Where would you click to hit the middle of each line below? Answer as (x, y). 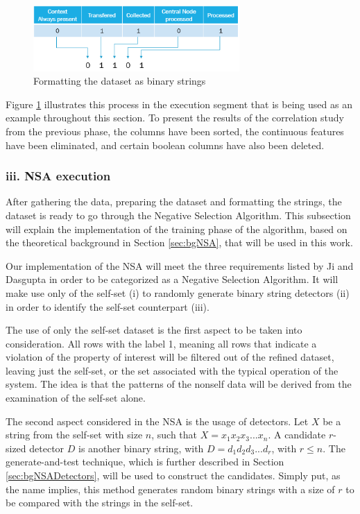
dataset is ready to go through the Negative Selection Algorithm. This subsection (178, 215)
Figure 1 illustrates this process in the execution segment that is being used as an (179, 104)
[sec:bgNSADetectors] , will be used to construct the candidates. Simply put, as (173, 476)
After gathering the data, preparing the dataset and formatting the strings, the (174, 202)
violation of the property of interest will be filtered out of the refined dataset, (170, 357)
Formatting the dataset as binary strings (120, 81)
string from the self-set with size (74, 435)
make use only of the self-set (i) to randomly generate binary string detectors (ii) (178, 292)
